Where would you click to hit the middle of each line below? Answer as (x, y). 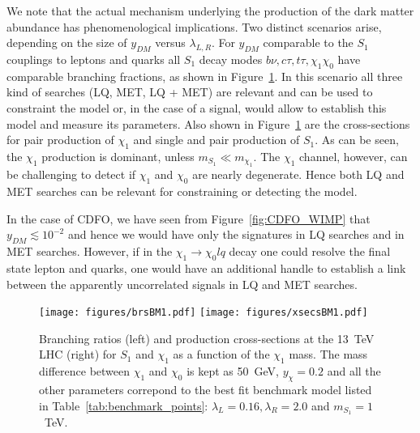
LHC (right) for (78, 354)
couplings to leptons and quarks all (94, 59)
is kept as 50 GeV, (233, 371)
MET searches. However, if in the (90, 251)
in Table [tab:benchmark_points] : (124, 405)
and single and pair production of (216, 140)
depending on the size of (67, 42)
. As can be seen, (357, 140)
